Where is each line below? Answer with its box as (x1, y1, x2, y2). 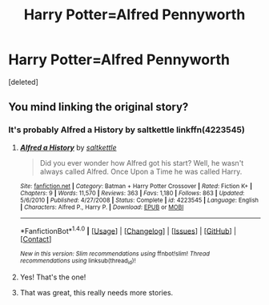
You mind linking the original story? (8, 100, 189, 114)
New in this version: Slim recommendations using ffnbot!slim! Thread (19, 250, 211, 258)
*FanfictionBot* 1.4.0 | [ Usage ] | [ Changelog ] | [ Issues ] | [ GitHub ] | (19, 224, 237, 235)
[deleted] (8, 77, 38, 86)
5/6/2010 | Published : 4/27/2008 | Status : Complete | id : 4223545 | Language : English (19, 196, 259, 204)
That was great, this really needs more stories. (19, 287, 174, 297)
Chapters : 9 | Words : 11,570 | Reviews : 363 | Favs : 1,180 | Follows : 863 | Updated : (19, 189, 245, 197)
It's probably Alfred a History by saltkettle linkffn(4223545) (8, 124, 246, 135)
